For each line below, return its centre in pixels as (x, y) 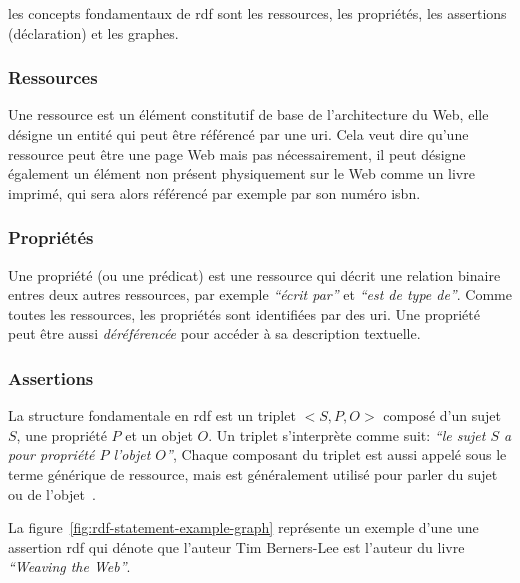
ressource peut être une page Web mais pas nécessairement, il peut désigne (237, 153)
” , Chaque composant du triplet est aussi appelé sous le (336, 454)
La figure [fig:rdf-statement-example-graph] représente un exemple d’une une (243, 527)
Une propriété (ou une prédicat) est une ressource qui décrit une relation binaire (254, 274)
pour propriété (51, 454)
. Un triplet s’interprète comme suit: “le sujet (347, 434)
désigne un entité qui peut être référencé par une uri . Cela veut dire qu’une (238, 134)
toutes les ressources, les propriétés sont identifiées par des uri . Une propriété (244, 313)
